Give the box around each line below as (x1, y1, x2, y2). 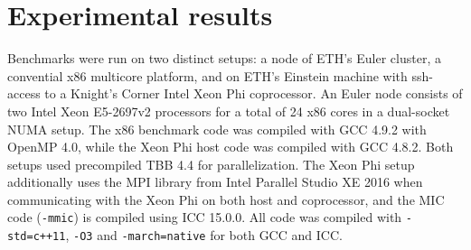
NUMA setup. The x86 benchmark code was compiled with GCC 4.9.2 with (7, 119, 427, 138)
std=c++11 (7, 230, 66, 244)
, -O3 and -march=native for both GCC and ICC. (65, 226, 343, 245)
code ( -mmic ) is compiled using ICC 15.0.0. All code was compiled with (7, 208, 402, 227)
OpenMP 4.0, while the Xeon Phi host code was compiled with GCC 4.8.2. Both (7, 137, 454, 156)
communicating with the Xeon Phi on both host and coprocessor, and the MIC (7, 190, 445, 208)
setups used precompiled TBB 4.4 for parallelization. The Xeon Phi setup (7, 154, 415, 173)
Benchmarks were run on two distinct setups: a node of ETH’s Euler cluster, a (7, 49, 441, 68)
